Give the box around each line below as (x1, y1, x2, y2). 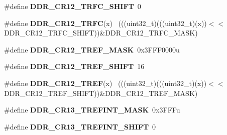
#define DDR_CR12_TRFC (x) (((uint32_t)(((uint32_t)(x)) (4, 17, 207, 28)
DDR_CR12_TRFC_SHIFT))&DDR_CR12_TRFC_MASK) (4, 27, 198, 38)
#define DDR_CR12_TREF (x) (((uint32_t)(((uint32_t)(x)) (4, 77, 207, 88)
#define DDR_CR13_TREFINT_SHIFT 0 (4, 121, 156, 131)
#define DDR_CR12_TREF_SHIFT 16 (4, 61, 145, 71)
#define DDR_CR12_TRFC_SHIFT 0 (4, 1, 141, 11)
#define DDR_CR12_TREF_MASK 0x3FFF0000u (4, 44, 180, 54)
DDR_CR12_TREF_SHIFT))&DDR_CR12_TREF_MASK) (4, 87, 198, 98)
